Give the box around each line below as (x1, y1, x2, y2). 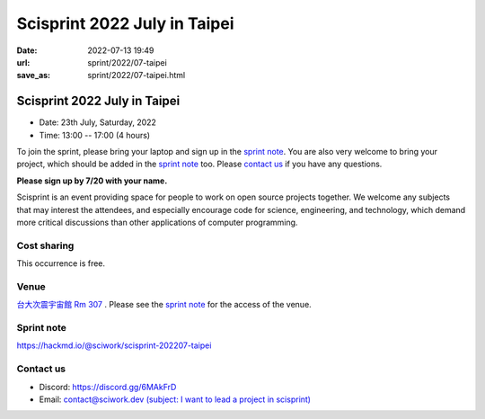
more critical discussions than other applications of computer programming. (16, 217, 298, 227)
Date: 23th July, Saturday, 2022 (39, 117, 157, 128)
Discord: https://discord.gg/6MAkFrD (39, 381, 177, 392)
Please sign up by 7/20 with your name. (16, 175, 168, 186)
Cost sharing (16, 239, 75, 252)
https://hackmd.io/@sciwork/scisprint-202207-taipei (16, 340, 212, 351)
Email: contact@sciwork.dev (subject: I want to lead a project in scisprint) (39, 394, 312, 405)
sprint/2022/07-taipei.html (87, 70, 186, 81)
